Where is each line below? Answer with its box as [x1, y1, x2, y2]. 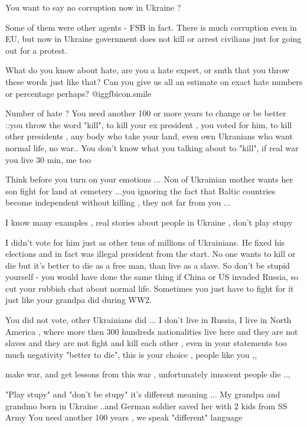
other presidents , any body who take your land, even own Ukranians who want [5, 130, 293, 142]
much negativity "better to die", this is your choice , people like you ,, [5, 348, 257, 360]
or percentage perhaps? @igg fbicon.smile [5, 87, 152, 99]
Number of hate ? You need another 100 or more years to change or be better [5, 107, 286, 119]
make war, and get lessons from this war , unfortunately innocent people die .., [5, 368, 290, 380]
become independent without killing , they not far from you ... [5, 196, 231, 208]
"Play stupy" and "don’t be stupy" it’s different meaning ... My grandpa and [5, 388, 280, 400]
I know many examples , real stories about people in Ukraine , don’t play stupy [5, 216, 293, 228]
